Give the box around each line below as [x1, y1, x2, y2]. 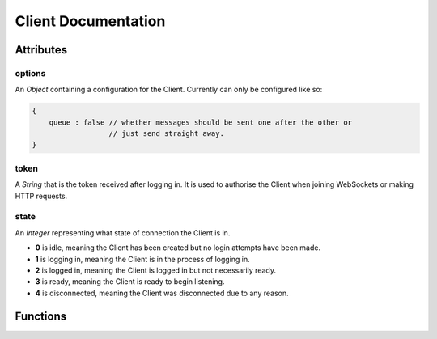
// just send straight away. [108, 129, 224, 138]
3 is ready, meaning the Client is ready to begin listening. [35, 277, 225, 286]
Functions [15, 309, 67, 323]
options [15, 67, 46, 78]
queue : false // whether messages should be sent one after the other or [49, 117, 352, 127]
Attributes [15, 43, 68, 57]
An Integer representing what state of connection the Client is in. [15, 227, 231, 238]
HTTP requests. [15, 191, 68, 201]
